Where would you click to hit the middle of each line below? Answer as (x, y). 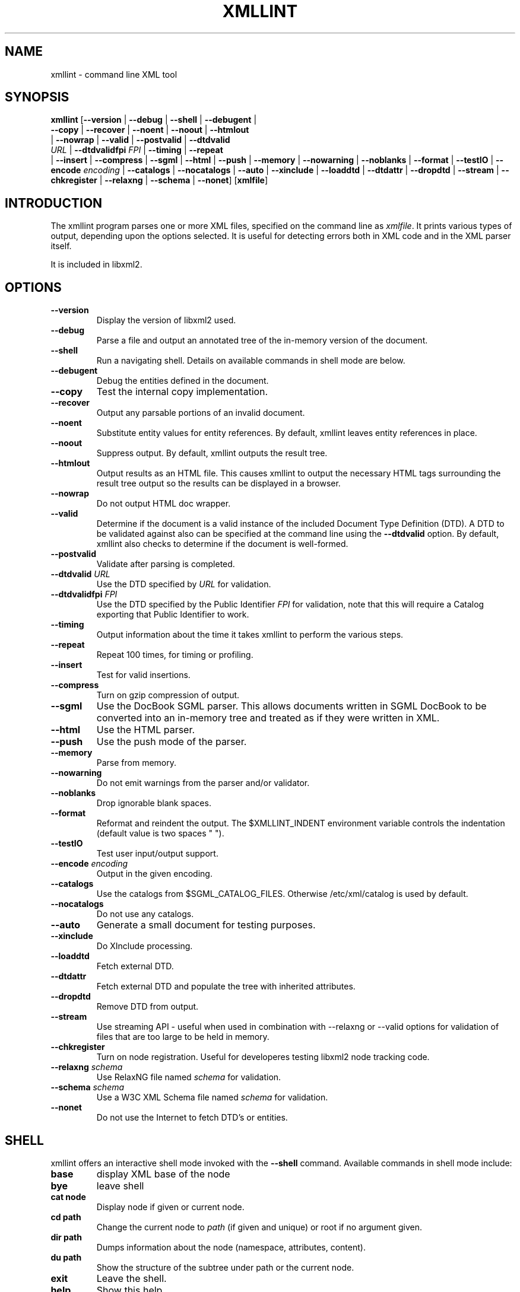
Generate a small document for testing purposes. (206, 925)
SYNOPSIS (37, 97)
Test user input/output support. (157, 854)
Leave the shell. (131, 1278)
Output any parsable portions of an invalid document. (201, 413)
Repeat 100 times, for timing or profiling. (175, 655)
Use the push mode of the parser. (172, 742)
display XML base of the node (163, 1174)
